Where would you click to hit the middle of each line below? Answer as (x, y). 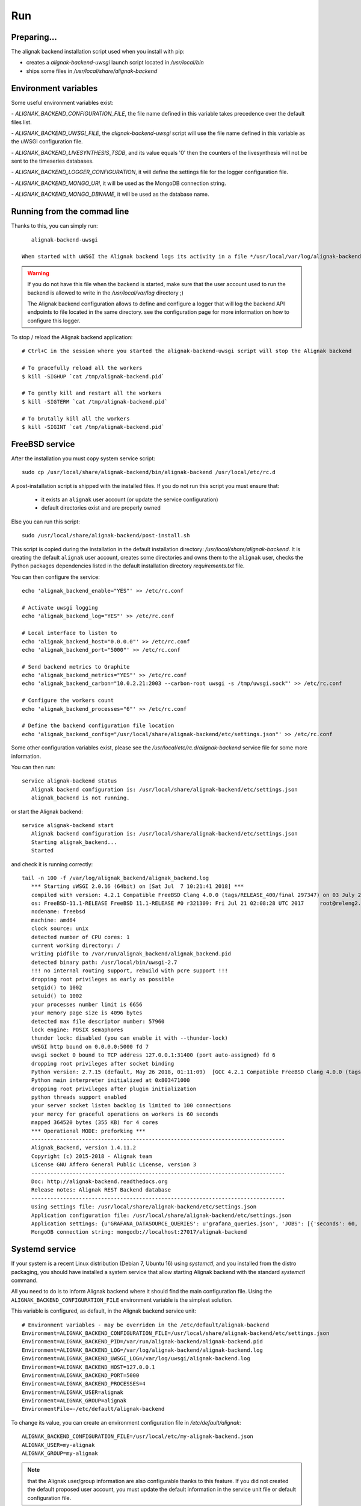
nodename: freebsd (58, 912)
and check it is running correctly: (52, 864)
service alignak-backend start (68, 825)
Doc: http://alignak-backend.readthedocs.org (99, 1181)
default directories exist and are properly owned (101, 508)
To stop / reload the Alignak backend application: (72, 337)
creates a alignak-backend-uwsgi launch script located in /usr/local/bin (115, 63)
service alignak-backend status (69, 781)
